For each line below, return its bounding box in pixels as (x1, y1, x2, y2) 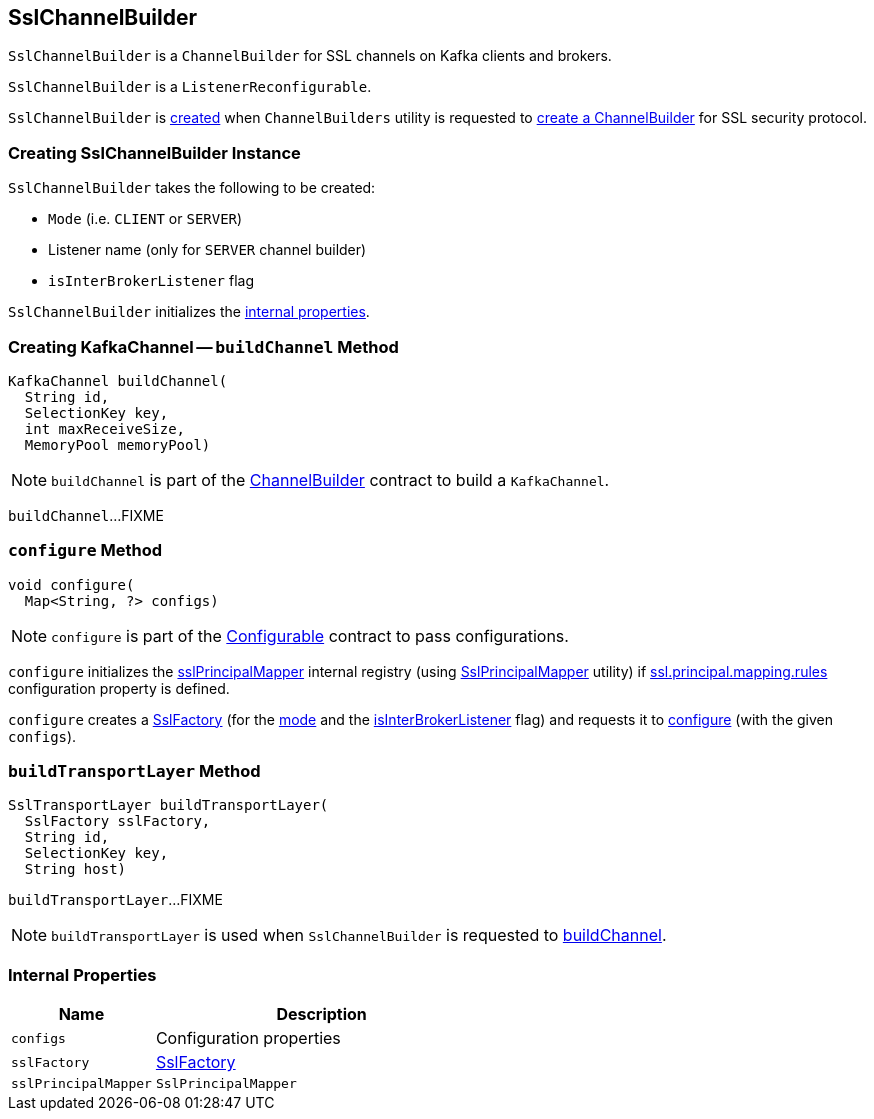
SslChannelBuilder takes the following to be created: (8, 179, 376, 197)
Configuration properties (155, 1028, 341, 1049)
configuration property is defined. (8, 679, 230, 697)
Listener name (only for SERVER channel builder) (48, 241, 367, 259)
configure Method (8, 540, 163, 561)
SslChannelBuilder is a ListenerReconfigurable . (8, 78, 372, 96)
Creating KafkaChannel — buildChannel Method (8, 336, 399, 357)
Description (276, 1004, 367, 1025)
